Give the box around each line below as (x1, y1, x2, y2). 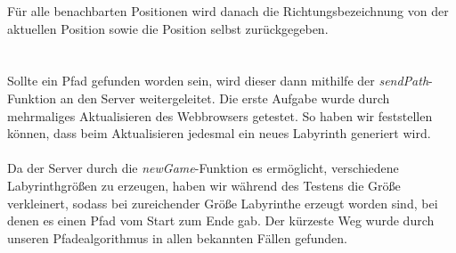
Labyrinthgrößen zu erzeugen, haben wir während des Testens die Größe (7, 175, 401, 194)
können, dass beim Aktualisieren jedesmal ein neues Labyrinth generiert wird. (7, 124, 431, 143)
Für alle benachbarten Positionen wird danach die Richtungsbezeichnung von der (7, 2, 449, 20)
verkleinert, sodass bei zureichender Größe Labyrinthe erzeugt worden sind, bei (7, 193, 438, 212)
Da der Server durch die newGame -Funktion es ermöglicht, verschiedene (7, 159, 399, 177)
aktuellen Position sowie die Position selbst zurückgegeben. (7, 19, 329, 37)
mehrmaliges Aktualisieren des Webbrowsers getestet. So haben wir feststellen (7, 106, 433, 125)
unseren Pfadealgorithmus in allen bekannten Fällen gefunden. (7, 228, 347, 247)
